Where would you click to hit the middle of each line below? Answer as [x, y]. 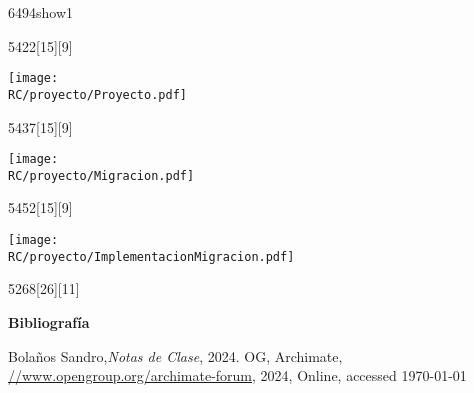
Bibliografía [49, 321]
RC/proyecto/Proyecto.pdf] [97, 94]
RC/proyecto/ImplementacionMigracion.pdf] [151, 256]
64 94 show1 [41, 12]
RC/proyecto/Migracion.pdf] [101, 175]
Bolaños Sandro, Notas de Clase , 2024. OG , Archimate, [175, 355]
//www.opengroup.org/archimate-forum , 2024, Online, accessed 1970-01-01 [237, 375]
